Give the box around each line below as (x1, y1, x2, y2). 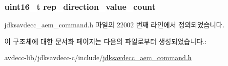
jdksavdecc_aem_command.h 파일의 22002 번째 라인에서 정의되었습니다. (4, 20, 225, 30)
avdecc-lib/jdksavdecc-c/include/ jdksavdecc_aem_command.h (4, 52, 192, 63)
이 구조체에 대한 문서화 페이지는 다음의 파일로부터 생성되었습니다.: (4, 36, 207, 46)
